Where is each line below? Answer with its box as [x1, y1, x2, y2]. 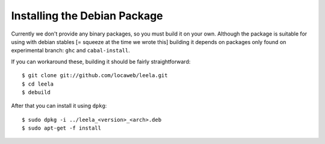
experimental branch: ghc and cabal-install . [11, 47, 131, 54]
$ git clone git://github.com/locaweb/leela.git [22, 72, 168, 79]
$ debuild [22, 89, 51, 96]
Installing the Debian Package [11, 9, 164, 22]
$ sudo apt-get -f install [22, 125, 102, 132]
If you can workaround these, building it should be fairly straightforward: [11, 58, 191, 65]
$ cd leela [22, 80, 54, 87]
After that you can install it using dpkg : [11, 102, 107, 110]
